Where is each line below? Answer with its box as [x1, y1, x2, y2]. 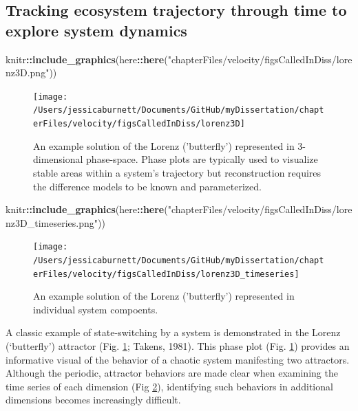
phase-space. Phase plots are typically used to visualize [86, 152, 318, 166]
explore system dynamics [6, 19, 187, 41]
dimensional [33, 152, 83, 166]
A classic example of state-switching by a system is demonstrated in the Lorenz [6, 325, 341, 340]
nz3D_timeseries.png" [6, 215, 98, 230]
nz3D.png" [6, 65, 50, 80]
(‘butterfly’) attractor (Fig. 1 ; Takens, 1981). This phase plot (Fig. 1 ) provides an [6, 339, 350, 353]
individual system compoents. [33, 302, 158, 316]
